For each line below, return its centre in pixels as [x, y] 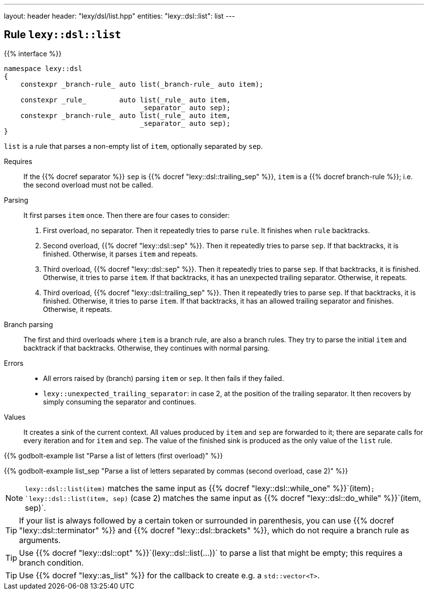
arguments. [40, 540]
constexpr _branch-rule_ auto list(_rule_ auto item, [125, 115]
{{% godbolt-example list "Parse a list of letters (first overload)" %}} [114, 455]
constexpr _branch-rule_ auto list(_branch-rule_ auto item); [142, 84]
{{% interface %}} [33, 53]
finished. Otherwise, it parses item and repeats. [120, 254]
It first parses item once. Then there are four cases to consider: [127, 215]
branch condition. [51, 562]
